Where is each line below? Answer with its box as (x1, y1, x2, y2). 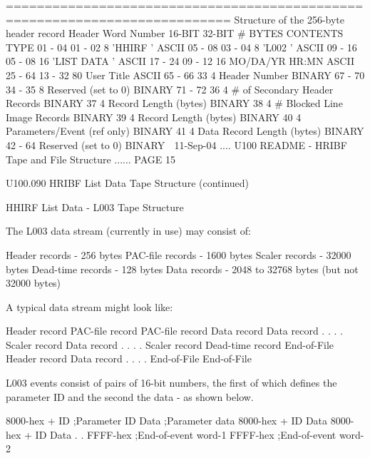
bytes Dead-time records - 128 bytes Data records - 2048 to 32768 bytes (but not (6, 261, 359, 276)
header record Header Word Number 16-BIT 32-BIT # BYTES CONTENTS (6, 26, 344, 41)
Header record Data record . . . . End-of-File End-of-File (6, 351, 252, 366)
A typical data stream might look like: (6, 299, 173, 314)
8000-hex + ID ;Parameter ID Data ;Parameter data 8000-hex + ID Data (6, 413, 328, 428)
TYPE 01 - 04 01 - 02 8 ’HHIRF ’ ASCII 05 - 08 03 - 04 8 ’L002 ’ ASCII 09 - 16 (6, 39, 357, 54)
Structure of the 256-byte (234, 11, 345, 26)
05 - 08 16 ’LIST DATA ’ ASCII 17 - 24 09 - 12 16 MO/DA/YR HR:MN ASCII (6, 54, 354, 68)
